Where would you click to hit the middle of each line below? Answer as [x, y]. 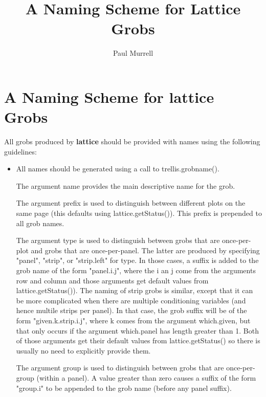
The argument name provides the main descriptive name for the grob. [126, 185]
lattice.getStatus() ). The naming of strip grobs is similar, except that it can [135, 290]
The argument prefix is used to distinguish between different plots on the [131, 203]
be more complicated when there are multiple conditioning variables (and [131, 300]
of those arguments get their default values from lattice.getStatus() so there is [138, 340]
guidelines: [20, 151]
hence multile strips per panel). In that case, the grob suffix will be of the [131, 310]
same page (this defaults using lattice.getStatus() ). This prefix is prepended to [139, 213]
